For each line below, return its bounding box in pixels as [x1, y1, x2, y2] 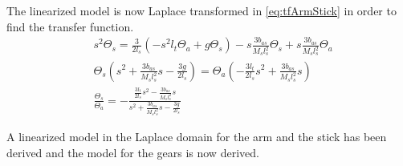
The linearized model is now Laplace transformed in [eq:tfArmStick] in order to [6, 2, 397, 18]
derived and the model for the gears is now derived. [6, 144, 259, 160]
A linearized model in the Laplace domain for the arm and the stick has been [6, 128, 387, 145]
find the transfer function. [6, 18, 134, 34]
